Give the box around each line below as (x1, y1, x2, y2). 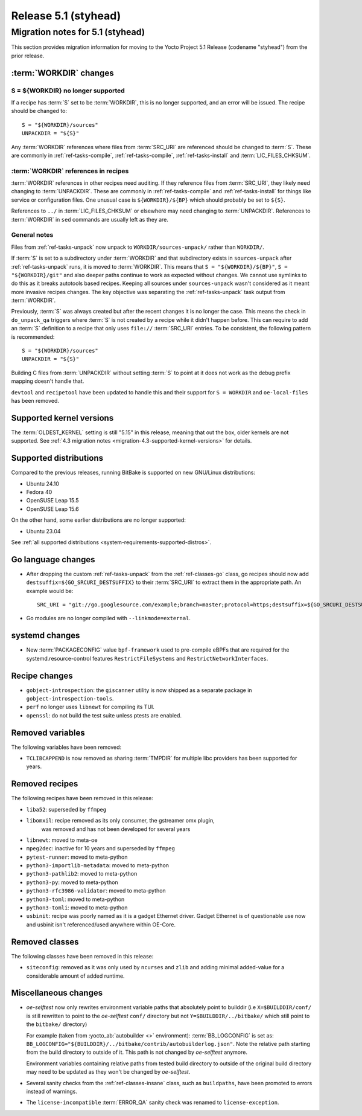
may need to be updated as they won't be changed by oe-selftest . (26, 1068, 191, 1076)
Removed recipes (11, 779, 78, 789)
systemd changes (11, 630, 80, 641)
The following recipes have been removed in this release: (11, 795, 153, 802)
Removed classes (11, 937, 79, 947)
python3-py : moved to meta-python (26, 879, 118, 886)
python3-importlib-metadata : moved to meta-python (26, 862, 169, 869)
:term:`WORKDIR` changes (11, 68, 114, 78)
